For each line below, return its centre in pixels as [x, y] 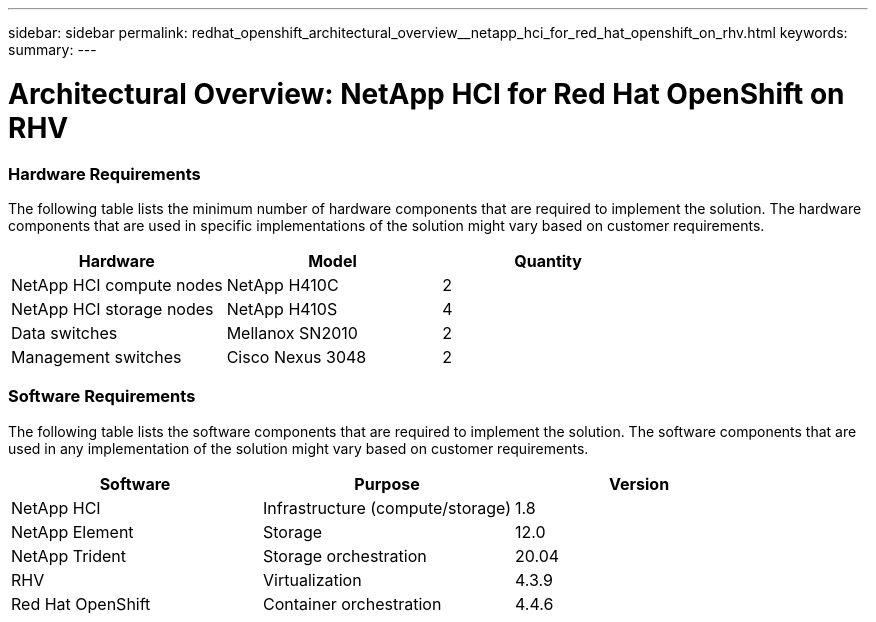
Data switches [64, 332]
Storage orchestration [345, 555]
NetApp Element [72, 531]
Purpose [387, 483]
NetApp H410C [282, 284]
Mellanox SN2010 [292, 332]
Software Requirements [102, 396]
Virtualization [312, 579]
